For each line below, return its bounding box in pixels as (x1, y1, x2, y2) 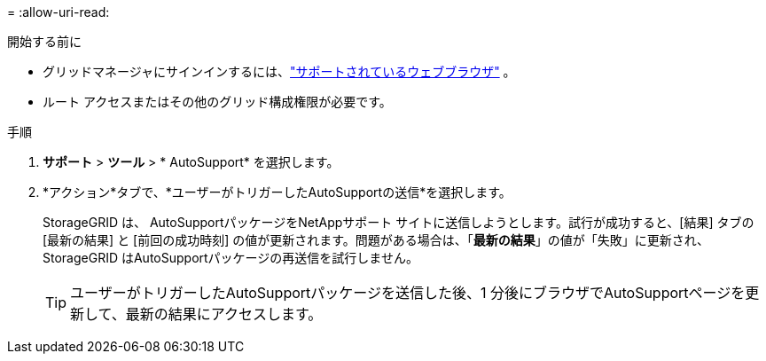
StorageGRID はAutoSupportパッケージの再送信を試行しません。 (43, 250, 418, 265)
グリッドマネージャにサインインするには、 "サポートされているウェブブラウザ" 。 (43, 64, 516, 79)
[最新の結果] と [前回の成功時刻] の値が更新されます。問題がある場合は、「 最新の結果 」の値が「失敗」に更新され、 (43, 232, 709, 247)
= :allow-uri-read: (7, 4, 110, 20)
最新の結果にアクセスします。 (125, 305, 323, 323)
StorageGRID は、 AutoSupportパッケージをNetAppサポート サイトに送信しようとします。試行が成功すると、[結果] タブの (43, 215, 754, 230)
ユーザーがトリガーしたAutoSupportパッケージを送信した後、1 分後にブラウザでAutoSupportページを (70, 284, 746, 302)
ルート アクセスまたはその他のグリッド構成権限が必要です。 (43, 94, 392, 109)
